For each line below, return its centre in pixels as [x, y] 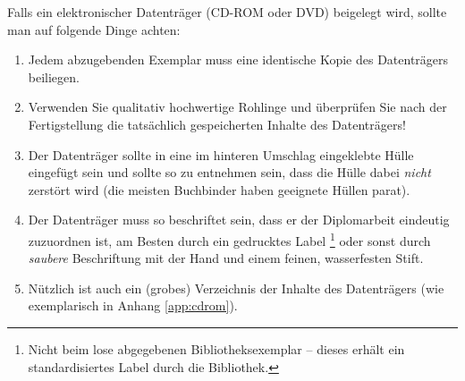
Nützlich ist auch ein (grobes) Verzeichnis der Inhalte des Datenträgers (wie [236, 288]
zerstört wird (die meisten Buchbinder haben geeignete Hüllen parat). [219, 189]
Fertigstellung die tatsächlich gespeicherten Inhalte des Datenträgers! [217, 124]
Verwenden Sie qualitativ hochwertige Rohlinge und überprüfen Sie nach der [237, 107]
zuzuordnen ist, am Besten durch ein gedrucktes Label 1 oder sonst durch [229, 239]
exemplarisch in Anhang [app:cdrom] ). [133, 305]
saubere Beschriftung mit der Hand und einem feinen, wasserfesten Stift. [226, 258]
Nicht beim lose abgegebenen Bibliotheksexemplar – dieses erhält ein [216, 348]
